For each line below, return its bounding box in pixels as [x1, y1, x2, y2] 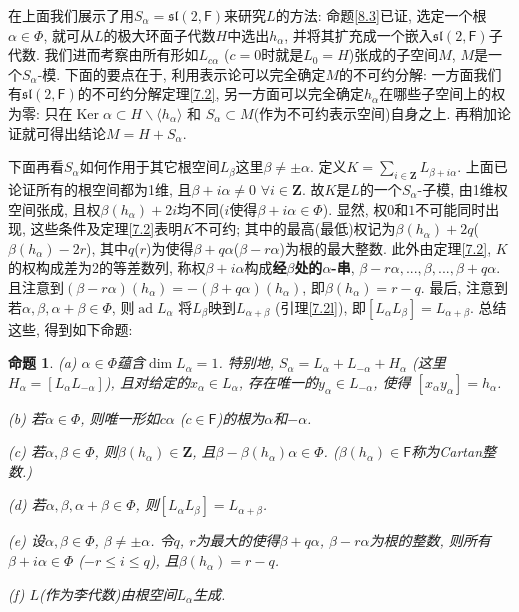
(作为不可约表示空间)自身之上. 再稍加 [253, 102, 498, 123]
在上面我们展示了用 [8, 5, 134, 25]
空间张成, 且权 [8, 198, 101, 219]
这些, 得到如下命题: [8, 318, 133, 339]
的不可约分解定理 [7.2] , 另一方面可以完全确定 [77, 83, 365, 104]
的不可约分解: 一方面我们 [339, 63, 502, 84]
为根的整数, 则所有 [369, 530, 491, 551]
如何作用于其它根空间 [79, 156, 220, 177]
